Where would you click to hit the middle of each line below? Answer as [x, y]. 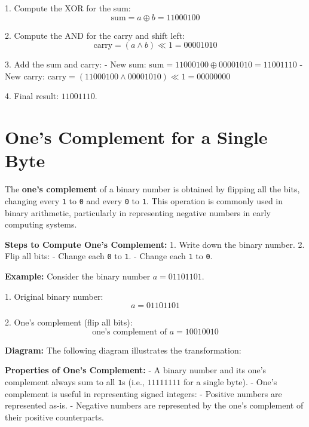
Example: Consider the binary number [78, 276]
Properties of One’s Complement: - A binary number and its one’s [136, 370]
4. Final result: [32, 96]
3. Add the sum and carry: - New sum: [76, 64]
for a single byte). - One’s [230, 381]
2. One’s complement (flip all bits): [69, 322]
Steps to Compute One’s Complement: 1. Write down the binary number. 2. [155, 244]
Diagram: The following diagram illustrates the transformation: [123, 350]
